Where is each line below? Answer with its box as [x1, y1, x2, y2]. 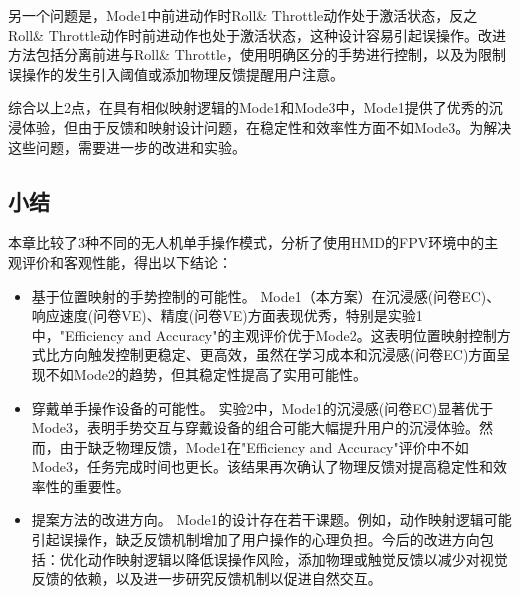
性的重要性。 [45, 475, 130, 496]
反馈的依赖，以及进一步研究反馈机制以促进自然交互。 [31, 568, 382, 589]
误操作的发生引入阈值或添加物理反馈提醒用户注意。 [8, 63, 344, 84]
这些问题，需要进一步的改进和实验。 [8, 136, 246, 157]
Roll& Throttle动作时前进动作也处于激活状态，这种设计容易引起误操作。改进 [8, 24, 507, 45]
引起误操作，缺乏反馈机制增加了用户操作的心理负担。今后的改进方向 [31, 529, 480, 550]
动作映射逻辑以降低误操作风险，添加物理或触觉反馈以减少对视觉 [87, 548, 508, 569]
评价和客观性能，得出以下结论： [21, 251, 232, 272]
